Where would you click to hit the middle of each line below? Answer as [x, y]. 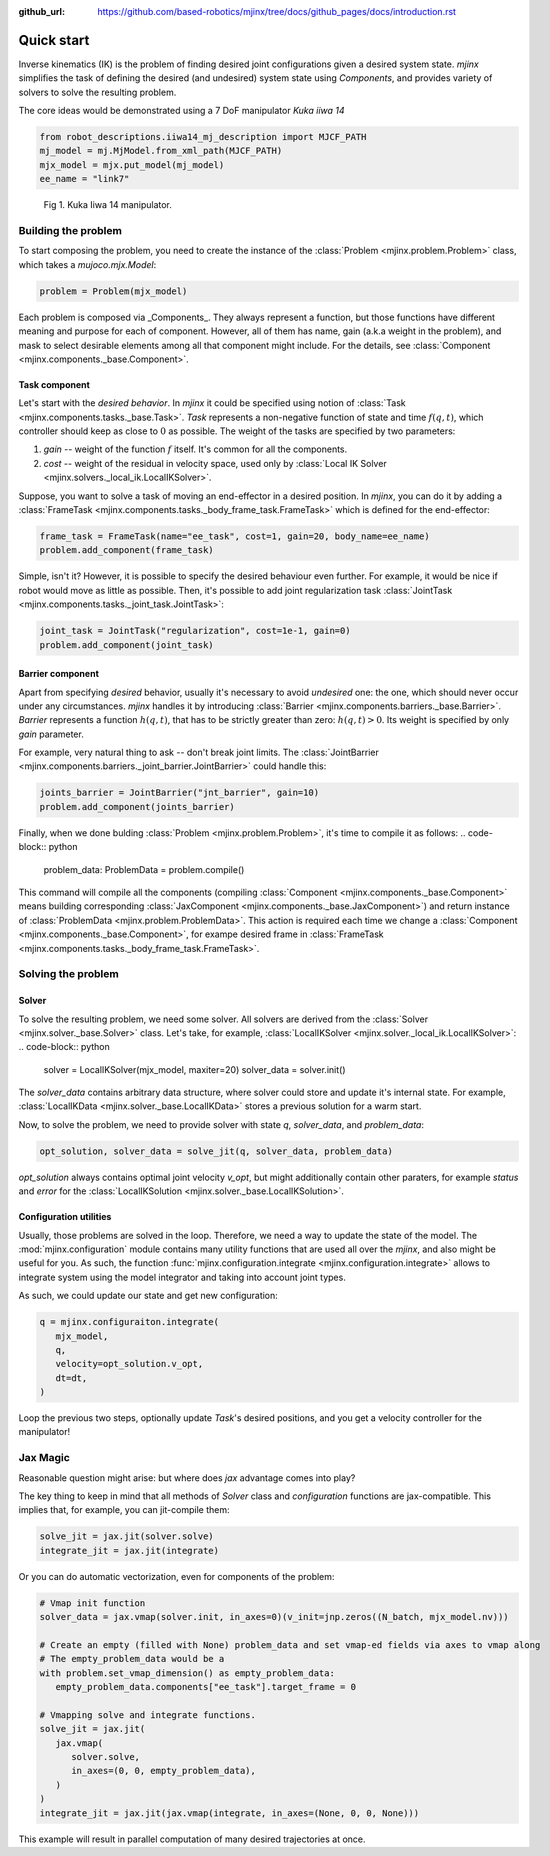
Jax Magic [44, 1458]
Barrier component [59, 674]
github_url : [41, 11]
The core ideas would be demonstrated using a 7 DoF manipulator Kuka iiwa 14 [181, 111]
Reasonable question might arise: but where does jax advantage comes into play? [187, 1477]
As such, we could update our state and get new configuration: [148, 1296]
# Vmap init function [92, 1603]
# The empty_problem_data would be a [132, 1659]
